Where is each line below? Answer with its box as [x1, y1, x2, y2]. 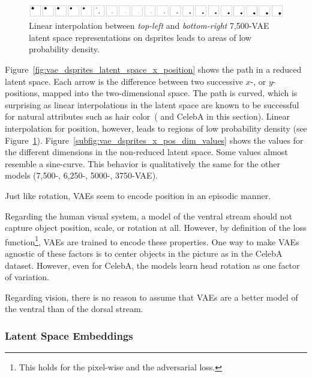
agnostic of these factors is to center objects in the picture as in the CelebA [5, 247, 283, 260]
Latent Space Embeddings [5, 328, 133, 343]
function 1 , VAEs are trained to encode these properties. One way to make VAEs [5, 233, 299, 248]
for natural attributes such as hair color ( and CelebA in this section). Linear [5, 110, 290, 123]
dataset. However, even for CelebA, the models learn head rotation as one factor [5, 259, 300, 271]
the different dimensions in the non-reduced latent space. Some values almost [5, 146, 288, 158]
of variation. [5, 271, 49, 283]
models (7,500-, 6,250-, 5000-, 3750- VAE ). [5, 169, 158, 182]
